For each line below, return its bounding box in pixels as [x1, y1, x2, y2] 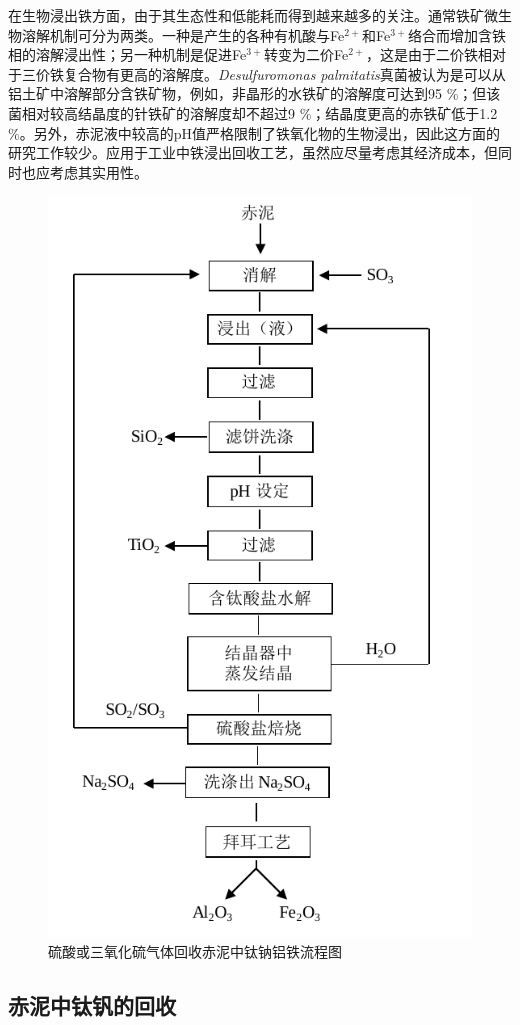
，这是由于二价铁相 [365, 44, 492, 65]
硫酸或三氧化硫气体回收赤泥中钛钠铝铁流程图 [48, 940, 342, 961]
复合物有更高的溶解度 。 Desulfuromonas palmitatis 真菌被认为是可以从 [63, 63, 506, 84]
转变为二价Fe [263, 44, 349, 65]
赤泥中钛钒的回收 [8, 989, 176, 1020]
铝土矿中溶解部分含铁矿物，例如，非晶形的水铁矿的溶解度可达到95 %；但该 [8, 83, 501, 104]
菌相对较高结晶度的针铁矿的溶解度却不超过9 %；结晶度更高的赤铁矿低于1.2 [8, 102, 498, 123]
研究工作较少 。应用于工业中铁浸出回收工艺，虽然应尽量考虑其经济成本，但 [8, 142, 498, 163]
